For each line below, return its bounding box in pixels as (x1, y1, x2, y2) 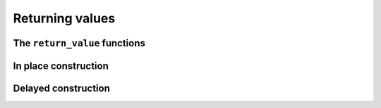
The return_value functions (13, 37, 146, 49)
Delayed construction (13, 83, 111, 94)
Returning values (13, 11, 116, 26)
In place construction (13, 60, 109, 72)
